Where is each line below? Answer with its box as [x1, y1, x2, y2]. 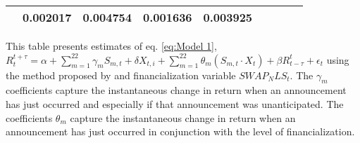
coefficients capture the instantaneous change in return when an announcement [6, 83, 347, 97]
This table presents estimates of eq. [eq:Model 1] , [6, 39, 217, 53]
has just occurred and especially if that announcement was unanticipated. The [6, 96, 344, 111]
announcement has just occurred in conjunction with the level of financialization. [6, 124, 355, 139]
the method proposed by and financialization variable [6, 67, 236, 82]
